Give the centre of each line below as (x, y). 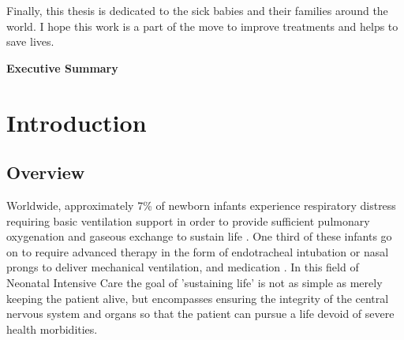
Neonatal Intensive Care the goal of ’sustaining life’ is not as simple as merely (195, 282)
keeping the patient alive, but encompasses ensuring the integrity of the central (198, 298)
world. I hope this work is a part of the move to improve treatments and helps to (202, 26)
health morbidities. (52, 329)
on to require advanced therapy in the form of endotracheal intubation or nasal (198, 251)
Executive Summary (62, 67)
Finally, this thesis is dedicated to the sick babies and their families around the (197, 10)
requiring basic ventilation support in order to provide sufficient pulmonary (188, 220)
